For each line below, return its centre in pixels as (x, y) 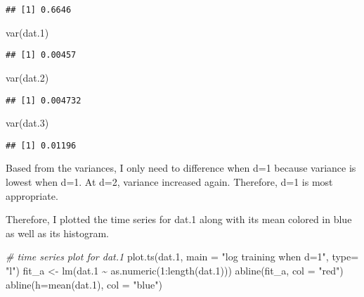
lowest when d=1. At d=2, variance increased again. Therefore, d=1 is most (169, 182)
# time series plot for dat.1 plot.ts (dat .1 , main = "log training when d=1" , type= (182, 257)
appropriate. (32, 195)
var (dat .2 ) (27, 77)
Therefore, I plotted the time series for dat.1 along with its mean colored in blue (179, 219)
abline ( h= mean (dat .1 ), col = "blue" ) (84, 284)
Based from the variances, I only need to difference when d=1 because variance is (181, 168)
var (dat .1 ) (27, 32)
